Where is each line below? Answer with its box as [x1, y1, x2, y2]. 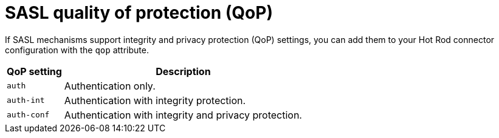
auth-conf [7, 110, 50, 120]
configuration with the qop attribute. [5, 44, 149, 55]
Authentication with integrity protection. [64, 94, 246, 107]
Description [156, 65, 211, 77]
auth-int [7, 96, 45, 105]
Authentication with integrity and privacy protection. [64, 108, 302, 121]
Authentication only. [64, 79, 156, 92]
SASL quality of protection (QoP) [5, 2, 273, 23]
